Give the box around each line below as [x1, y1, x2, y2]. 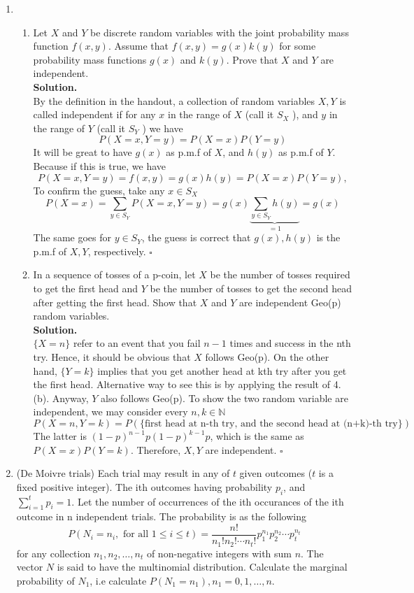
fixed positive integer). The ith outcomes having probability [16, 479, 273, 494]
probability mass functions [33, 52, 147, 66]
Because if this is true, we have [33, 158, 166, 173]
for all [122, 529, 149, 540]
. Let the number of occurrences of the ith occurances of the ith [71, 494, 344, 508]
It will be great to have [33, 145, 132, 159]
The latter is [33, 429, 87, 443]
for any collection [16, 545, 91, 560]
